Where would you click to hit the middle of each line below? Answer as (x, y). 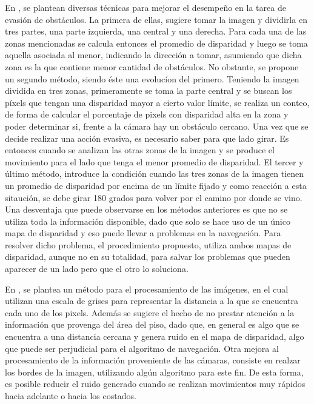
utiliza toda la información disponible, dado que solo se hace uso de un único (148, 221)
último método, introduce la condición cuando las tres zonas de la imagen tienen (155, 174)
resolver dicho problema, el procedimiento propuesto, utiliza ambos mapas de (148, 244)
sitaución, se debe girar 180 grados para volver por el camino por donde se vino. (154, 197)
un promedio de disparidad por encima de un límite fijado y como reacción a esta (156, 185)
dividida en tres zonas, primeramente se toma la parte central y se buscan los (149, 91)
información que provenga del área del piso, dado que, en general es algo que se (152, 324)
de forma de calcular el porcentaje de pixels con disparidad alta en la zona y (147, 114)
